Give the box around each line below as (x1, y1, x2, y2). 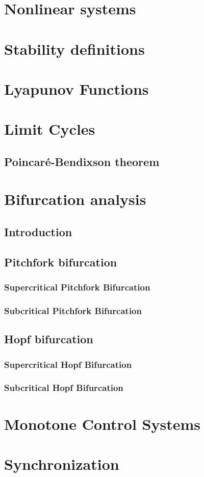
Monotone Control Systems (4, 413, 200, 434)
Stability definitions (4, 38, 145, 59)
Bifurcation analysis (4, 189, 146, 210)
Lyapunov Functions (4, 78, 149, 99)
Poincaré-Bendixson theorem (4, 153, 160, 169)
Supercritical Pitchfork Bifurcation (4, 281, 150, 294)
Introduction (4, 224, 72, 240)
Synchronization (4, 453, 119, 474)
